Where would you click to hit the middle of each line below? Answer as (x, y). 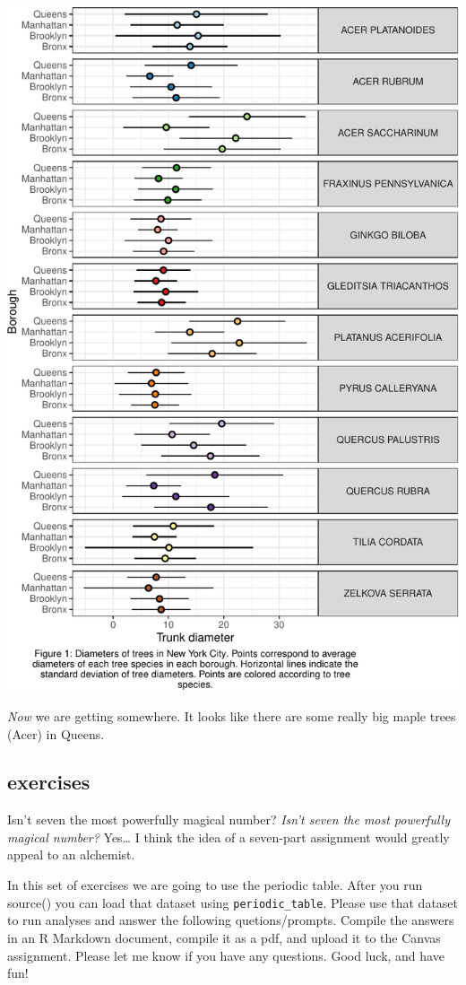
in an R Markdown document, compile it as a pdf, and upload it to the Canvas (224, 937)
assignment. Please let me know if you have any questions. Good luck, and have (226, 955)
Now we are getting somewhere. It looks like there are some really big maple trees (232, 715)
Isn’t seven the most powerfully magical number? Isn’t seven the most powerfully (229, 819)
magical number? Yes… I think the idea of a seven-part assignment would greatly (229, 837)
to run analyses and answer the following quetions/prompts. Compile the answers (231, 920)
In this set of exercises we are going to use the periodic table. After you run (215, 885)
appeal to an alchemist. (71, 854)
